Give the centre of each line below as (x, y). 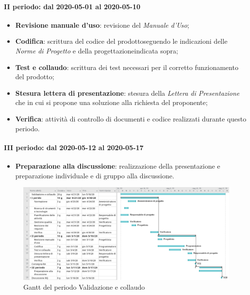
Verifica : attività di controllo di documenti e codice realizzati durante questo (131, 118)
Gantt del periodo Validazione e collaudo (84, 287)
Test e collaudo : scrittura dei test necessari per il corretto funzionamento (127, 67)
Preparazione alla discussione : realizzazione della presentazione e (118, 165)
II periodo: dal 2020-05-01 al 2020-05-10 (72, 6)
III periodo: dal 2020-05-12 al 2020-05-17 (74, 147)
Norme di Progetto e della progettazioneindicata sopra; (97, 50)
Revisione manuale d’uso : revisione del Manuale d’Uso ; (102, 25)
